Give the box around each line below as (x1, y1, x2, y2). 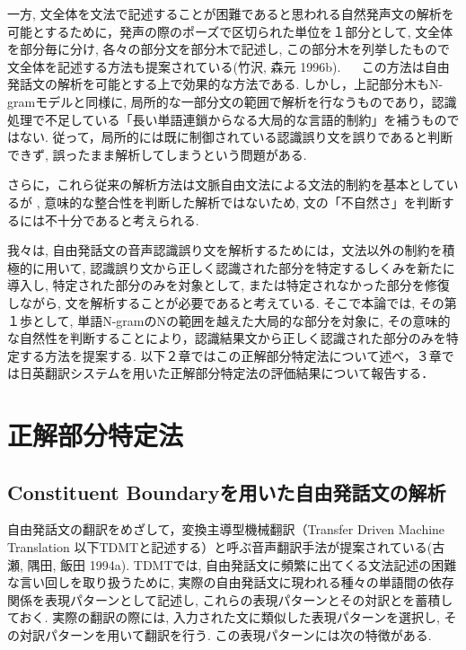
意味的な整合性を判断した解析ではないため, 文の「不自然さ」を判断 (44, 192, 442, 211)
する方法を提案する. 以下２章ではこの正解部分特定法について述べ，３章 (19, 346, 442, 365)
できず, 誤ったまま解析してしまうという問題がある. (7, 145, 307, 163)
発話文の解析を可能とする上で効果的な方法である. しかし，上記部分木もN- (7, 75, 444, 93)
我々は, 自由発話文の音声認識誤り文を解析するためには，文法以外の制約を (7, 241, 443, 259)
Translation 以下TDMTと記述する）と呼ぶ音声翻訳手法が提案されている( (7, 538, 433, 557)
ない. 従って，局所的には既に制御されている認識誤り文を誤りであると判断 (19, 127, 453, 146)
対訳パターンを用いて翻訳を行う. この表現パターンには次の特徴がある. (19, 626, 432, 645)
